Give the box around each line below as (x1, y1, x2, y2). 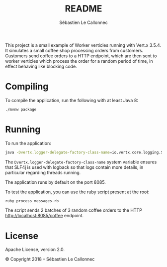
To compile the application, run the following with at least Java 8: (5, 97, 138, 103)
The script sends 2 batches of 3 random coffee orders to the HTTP (5, 207, 143, 213)
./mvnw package (5, 107, 37, 112)
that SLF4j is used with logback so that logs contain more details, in (5, 164, 144, 170)
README (65, 3, 102, 14)
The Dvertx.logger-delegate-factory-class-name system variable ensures (5, 159, 157, 165)
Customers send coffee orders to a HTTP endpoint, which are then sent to (5, 53, 157, 59)
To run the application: (5, 140, 51, 146)
